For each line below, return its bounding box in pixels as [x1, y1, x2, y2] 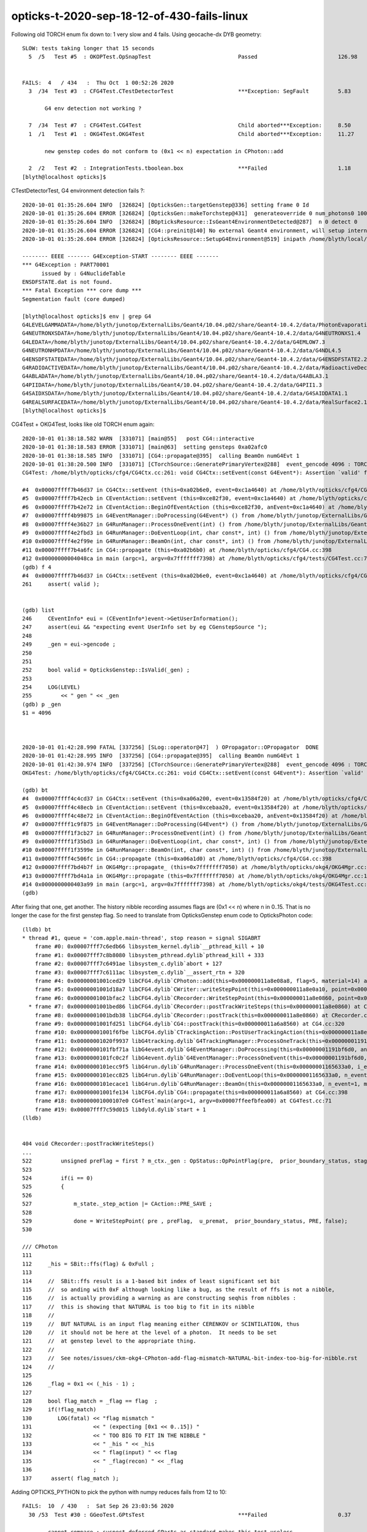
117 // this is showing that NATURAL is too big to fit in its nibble [22, 1303, 254, 1310]
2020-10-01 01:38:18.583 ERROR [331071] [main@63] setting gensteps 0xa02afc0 [22, 444, 267, 450]
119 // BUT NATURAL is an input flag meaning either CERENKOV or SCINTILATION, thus [22, 1321, 300, 1327]
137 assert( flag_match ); [22, 1474, 119, 1482]
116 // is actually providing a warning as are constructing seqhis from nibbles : [22, 1295, 297, 1302]
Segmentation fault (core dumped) [22, 295, 125, 303]
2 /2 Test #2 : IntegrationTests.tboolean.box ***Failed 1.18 [28, 165, 351, 172]
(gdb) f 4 [22, 564, 51, 571]
